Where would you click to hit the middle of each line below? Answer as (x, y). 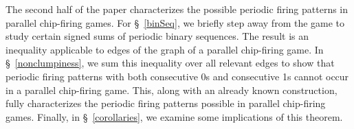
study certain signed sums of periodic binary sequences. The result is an (157, 36)
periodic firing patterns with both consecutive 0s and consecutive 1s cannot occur (177, 76)
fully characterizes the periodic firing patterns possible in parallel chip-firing (166, 103)
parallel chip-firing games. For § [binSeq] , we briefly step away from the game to (175, 22)
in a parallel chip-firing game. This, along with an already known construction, (172, 90)
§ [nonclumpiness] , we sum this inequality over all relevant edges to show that (170, 63)
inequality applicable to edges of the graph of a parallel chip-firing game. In (165, 49)
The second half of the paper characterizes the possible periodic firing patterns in (177, 9)
